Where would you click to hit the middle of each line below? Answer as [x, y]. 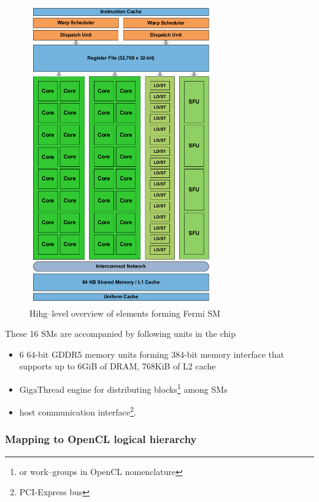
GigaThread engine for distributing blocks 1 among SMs [123, 388]
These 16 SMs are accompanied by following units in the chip [120, 334]
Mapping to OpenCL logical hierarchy [101, 439]
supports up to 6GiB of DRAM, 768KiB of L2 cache [117, 366]
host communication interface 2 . [78, 411]
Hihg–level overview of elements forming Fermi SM [125, 313]
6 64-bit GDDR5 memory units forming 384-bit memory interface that [152, 354]
